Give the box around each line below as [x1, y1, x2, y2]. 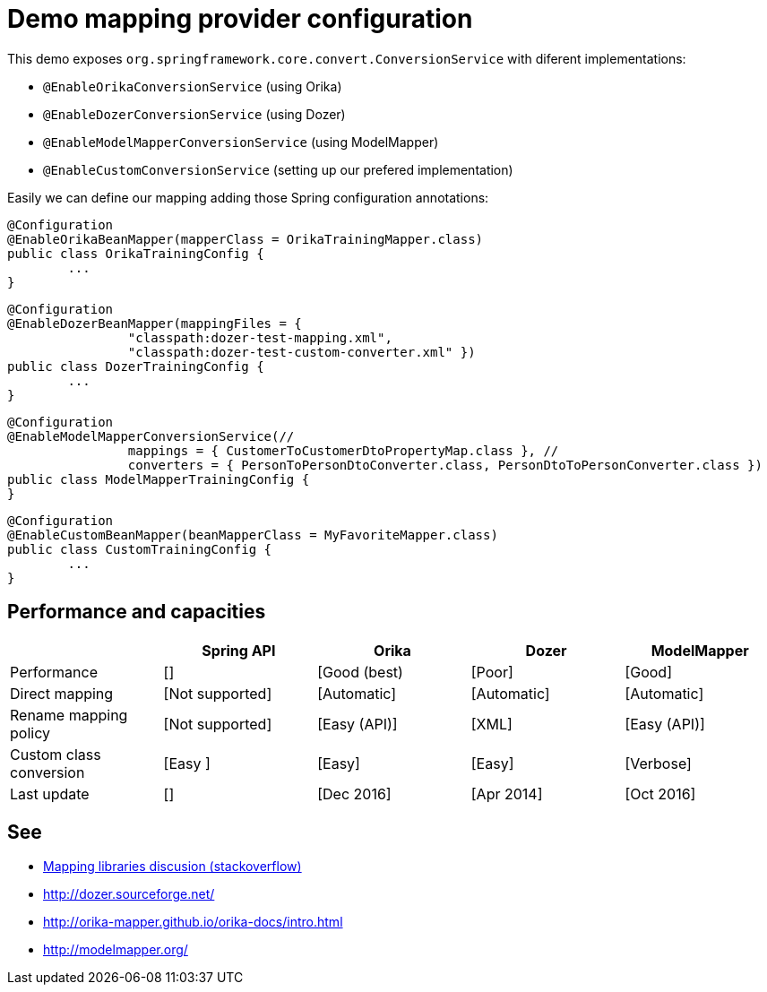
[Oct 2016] [625, 784, 696, 803]
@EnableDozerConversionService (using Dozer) [43, 106, 346, 122]
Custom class [10, 745, 101, 763]
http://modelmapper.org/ [43, 942, 188, 958]
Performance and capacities [7, 600, 266, 624]
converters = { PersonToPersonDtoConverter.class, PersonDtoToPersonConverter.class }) [127, 457, 763, 472]
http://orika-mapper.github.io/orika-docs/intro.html [43, 914, 343, 930]
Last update [10, 784, 90, 803]
